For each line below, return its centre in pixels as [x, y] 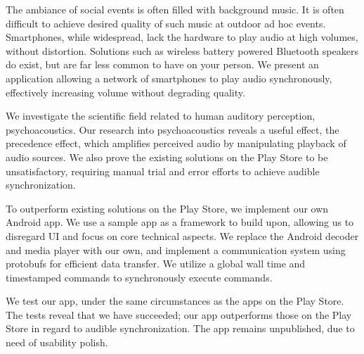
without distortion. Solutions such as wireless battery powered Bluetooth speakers [182, 50]
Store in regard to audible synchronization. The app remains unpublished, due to [180, 328]
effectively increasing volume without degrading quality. [125, 92]
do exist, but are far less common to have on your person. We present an [162, 64]
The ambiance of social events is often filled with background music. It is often [175, 9]
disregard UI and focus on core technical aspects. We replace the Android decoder [182, 235]
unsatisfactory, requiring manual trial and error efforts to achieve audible [163, 171]
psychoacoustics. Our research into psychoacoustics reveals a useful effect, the [173, 129]
